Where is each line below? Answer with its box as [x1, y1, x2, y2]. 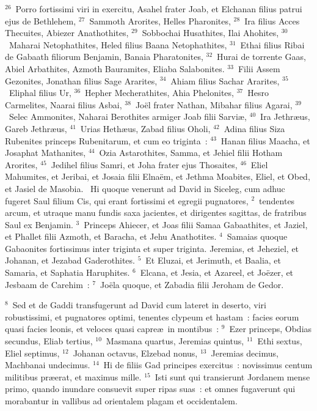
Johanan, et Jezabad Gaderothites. [5, 254, 135, 267]
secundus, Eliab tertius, [5, 335, 93, 347]
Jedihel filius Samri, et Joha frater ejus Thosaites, [51, 158, 238, 171]
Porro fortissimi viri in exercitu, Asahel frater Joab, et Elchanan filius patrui [15, 2, 302, 15]
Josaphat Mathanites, [5, 146, 86, 159]
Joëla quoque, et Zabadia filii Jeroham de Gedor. [100, 278, 284, 291]
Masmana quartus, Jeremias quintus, [106, 335, 244, 347]
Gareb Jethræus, [5, 122, 67, 135]
